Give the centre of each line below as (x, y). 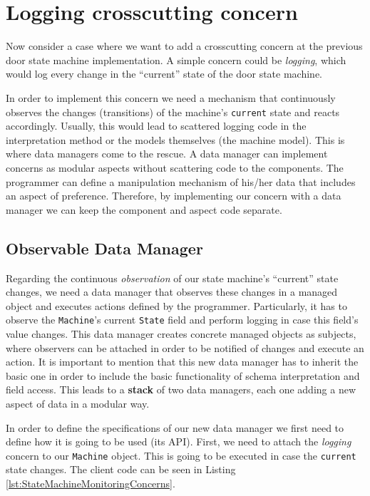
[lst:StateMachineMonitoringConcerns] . (91, 483)
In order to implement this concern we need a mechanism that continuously (171, 97)
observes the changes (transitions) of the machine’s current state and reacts (173, 112)
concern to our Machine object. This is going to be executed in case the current (181, 455)
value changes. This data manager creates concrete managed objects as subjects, (181, 333)
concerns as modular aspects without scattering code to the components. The (175, 167)
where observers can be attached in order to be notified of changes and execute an (185, 347)
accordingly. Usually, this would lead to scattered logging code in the (156, 126)
